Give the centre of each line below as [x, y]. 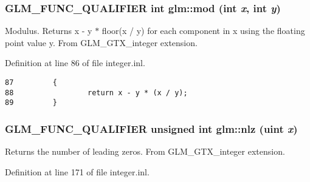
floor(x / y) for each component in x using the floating [203, 31]
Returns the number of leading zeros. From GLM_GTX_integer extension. [145, 151]
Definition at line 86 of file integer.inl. [75, 63]
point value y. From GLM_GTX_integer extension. [101, 42]
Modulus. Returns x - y [49, 31]
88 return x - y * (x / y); [96, 93]
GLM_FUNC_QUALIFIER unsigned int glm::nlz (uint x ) [151, 128]
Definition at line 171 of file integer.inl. [77, 171]
